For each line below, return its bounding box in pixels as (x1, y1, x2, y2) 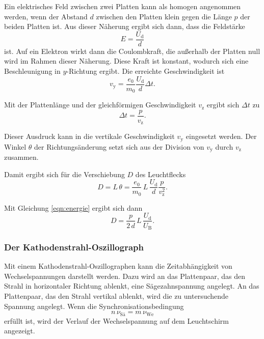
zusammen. (4, 152, 39, 162)
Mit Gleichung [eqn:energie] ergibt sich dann (4, 202, 143, 213)
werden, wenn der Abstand (4, 11, 88, 21)
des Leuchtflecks (135, 168, 186, 179)
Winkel (4, 141, 27, 152)
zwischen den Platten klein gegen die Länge (96, 11, 232, 21)
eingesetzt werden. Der (186, 131, 257, 142)
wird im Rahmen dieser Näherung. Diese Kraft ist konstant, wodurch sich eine (4, 55, 249, 66)
